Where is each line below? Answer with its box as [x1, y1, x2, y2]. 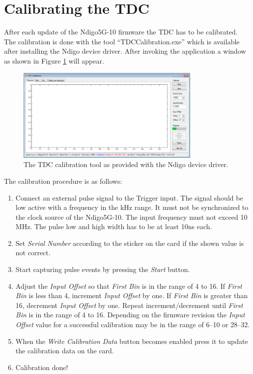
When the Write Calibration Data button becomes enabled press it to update [15, 336, 248, 346]
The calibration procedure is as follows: [4, 175, 122, 186]
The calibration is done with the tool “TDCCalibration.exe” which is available [4, 36, 240, 46]
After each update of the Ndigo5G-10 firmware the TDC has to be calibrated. [4, 27, 238, 37]
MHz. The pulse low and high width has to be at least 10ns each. [15, 221, 212, 232]
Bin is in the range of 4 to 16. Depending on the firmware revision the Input [15, 309, 245, 320]
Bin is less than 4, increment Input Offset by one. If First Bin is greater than [15, 290, 248, 301]
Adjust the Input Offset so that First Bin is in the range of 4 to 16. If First [15, 280, 242, 291]
